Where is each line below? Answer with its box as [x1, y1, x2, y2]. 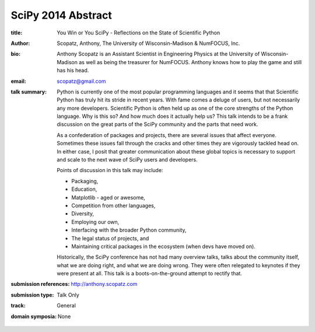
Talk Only [57, 291, 80, 298]
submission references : [10, 281, 70, 288]
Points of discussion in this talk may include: [57, 167, 163, 174]
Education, [71, 186, 97, 193]
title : [10, 29, 23, 36]
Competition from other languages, [71, 202, 156, 209]
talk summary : [10, 88, 47, 95]
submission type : [10, 291, 54, 298]
